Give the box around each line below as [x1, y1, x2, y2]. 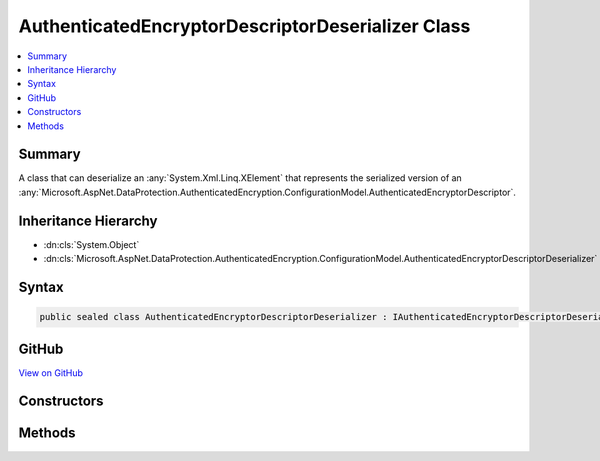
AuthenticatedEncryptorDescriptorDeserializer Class [18, 15, 471, 37]
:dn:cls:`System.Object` [43, 238, 140, 250]
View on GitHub [18, 366, 84, 379]
